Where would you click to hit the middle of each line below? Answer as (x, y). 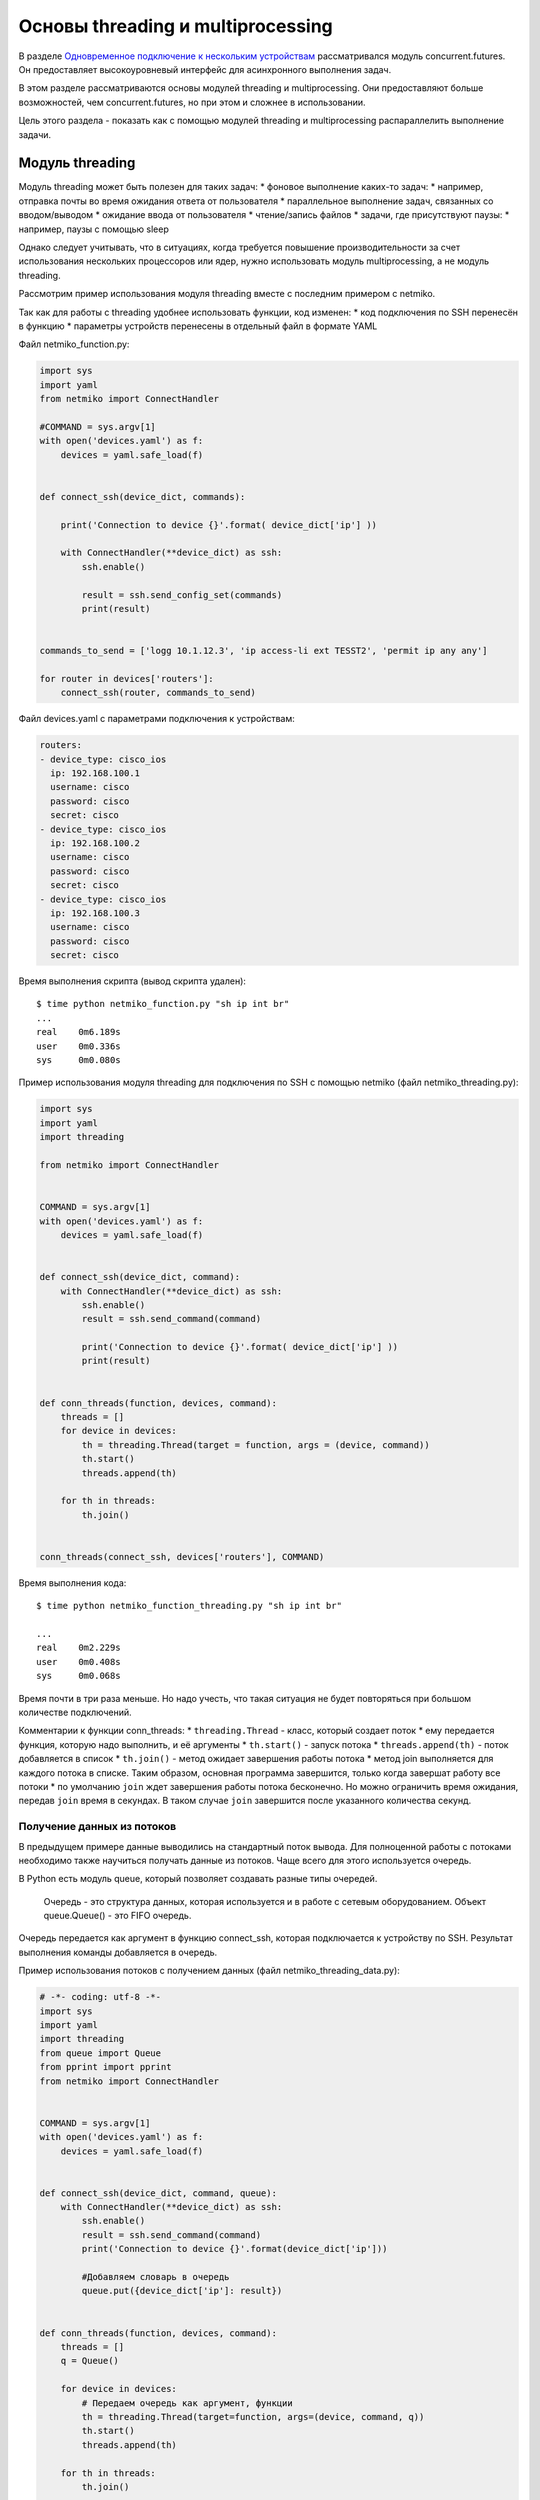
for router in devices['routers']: (126, 678)
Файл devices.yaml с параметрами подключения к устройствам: (156, 719)
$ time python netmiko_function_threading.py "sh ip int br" (189, 1606)
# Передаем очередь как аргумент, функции (187, 2403)
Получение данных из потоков (97, 1827)
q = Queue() (90, 2361)
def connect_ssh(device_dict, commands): (142, 496)
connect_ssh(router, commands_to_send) (158, 693)
